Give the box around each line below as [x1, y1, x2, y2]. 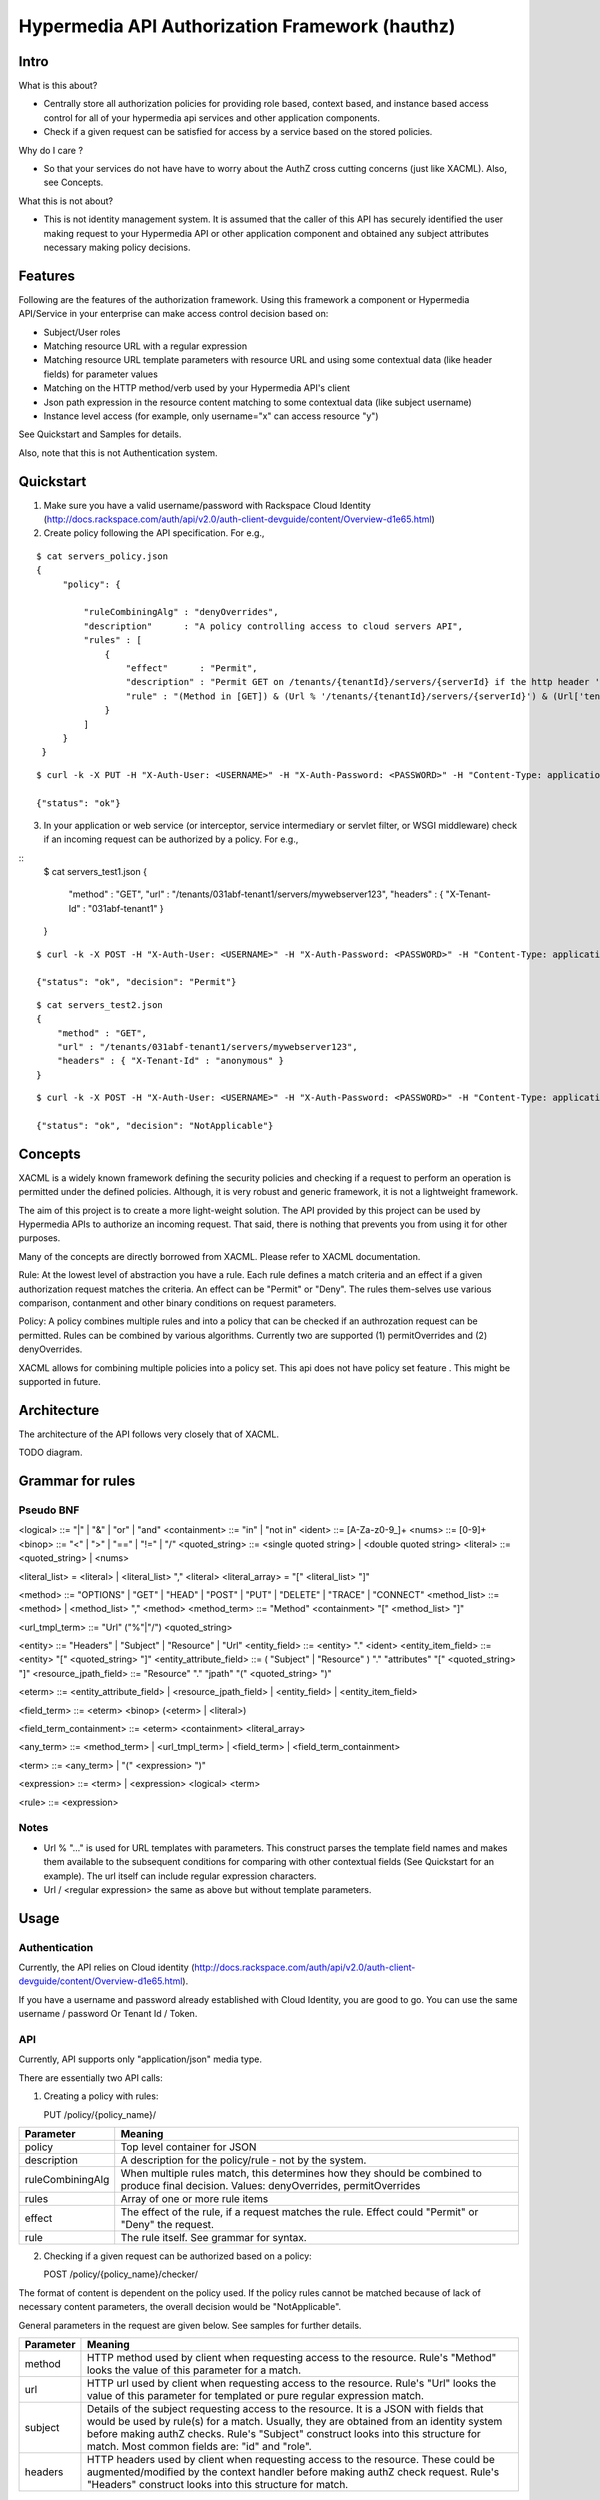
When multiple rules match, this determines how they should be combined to [120, 2166, 482, 2180]
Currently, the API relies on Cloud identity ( [18, 1961, 195, 1974]
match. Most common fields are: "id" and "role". [86, 2439, 312, 2453]
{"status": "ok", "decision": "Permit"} [36, 976, 237, 988]
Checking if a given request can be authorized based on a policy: [43, 2250, 312, 2262]
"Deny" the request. [120, 2217, 215, 2231]
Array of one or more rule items [120, 2191, 269, 2205]
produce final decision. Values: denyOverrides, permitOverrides [120, 2178, 421, 2192]
